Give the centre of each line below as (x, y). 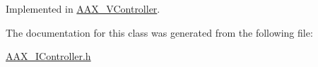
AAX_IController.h (48, 56)
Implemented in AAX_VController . (83, 8)
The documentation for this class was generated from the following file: (159, 32)
